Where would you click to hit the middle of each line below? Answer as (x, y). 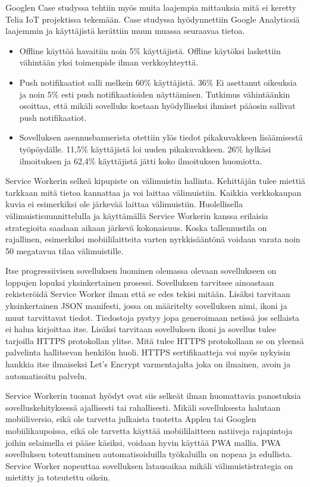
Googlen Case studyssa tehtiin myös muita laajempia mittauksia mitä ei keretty (151, 7)
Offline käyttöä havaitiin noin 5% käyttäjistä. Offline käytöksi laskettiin (150, 50)
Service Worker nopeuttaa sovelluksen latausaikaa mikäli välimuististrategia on (149, 465)
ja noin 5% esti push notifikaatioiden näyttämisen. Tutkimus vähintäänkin (155, 94)
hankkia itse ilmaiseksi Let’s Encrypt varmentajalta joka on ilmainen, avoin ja (148, 364)
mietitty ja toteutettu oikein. (58, 477)
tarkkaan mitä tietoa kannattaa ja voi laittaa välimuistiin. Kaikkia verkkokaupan (154, 192)
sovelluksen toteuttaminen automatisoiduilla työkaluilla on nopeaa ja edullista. (149, 454)
